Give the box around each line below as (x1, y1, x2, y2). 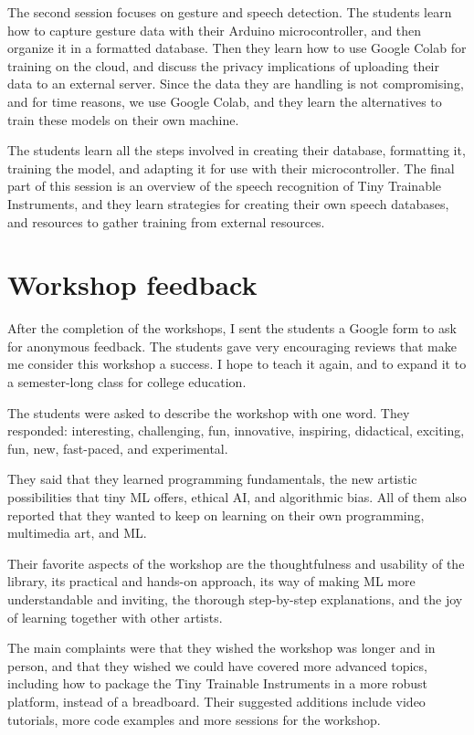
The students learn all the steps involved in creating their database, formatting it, (7, 141, 466, 160)
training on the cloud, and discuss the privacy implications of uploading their (7, 56, 439, 75)
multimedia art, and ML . (7, 523, 147, 542)
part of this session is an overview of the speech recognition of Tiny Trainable (7, 176, 442, 195)
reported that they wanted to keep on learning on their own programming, (7, 505, 425, 524)
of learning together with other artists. (7, 607, 223, 626)
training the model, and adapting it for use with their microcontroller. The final (7, 158, 455, 177)
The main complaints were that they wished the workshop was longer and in (7, 638, 436, 657)
